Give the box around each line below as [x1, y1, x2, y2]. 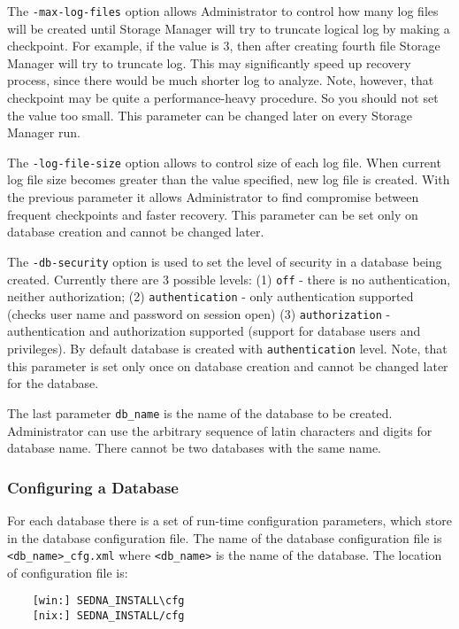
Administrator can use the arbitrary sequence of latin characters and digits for [7, 421, 432, 439]
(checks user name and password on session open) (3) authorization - [7, 304, 391, 322]
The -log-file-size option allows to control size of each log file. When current [7, 152, 441, 171]
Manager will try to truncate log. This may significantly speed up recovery [7, 53, 411, 72]
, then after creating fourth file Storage [229, 36, 440, 55]
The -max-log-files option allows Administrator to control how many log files [7, 2, 439, 19]
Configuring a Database [7, 476, 179, 498]
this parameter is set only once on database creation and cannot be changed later [7, 356, 448, 375]
